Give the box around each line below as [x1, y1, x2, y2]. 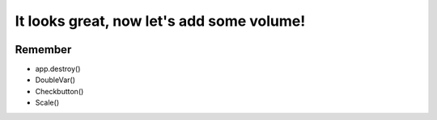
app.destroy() [35, 64, 81, 74]
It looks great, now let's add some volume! [15, 12, 306, 30]
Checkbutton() [35, 86, 84, 96]
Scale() [35, 97, 60, 108]
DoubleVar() [35, 75, 76, 85]
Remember [15, 43, 72, 56]
